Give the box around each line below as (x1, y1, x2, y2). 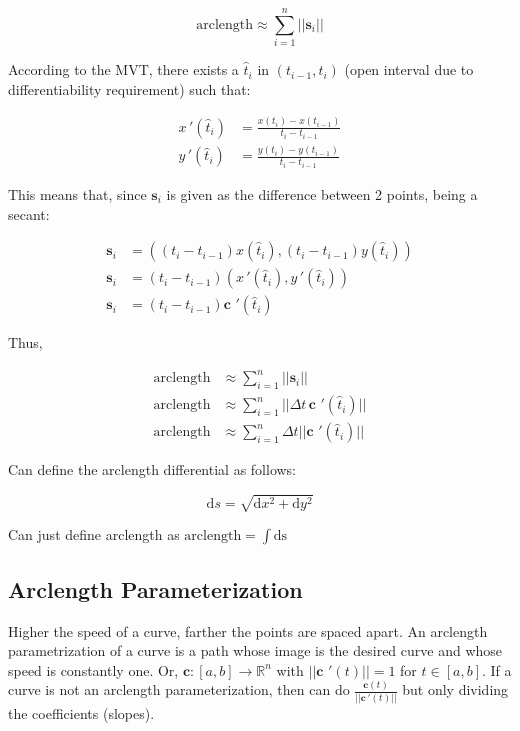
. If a (482, 659, 512, 680)
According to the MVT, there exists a (8, 59, 239, 80)
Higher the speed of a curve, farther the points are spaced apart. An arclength (8, 620, 488, 641)
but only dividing (402, 679, 509, 700)
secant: (8, 203, 50, 224)
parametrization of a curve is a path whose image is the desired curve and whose (8, 640, 503, 661)
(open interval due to (344, 59, 474, 80)
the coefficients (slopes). (8, 703, 155, 724)
